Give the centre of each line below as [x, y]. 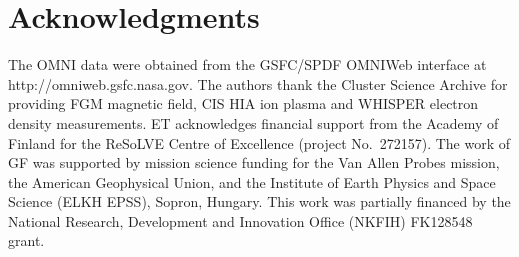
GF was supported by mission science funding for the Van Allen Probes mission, [254, 162]
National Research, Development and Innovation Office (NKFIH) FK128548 [240, 220]
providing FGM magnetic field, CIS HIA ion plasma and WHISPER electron [243, 103]
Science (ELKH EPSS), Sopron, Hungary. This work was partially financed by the [259, 201]
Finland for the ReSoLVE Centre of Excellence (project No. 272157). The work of [259, 142]
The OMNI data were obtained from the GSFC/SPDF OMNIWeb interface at [247, 64]
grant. [26, 240]
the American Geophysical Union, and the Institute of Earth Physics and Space [252, 181]
